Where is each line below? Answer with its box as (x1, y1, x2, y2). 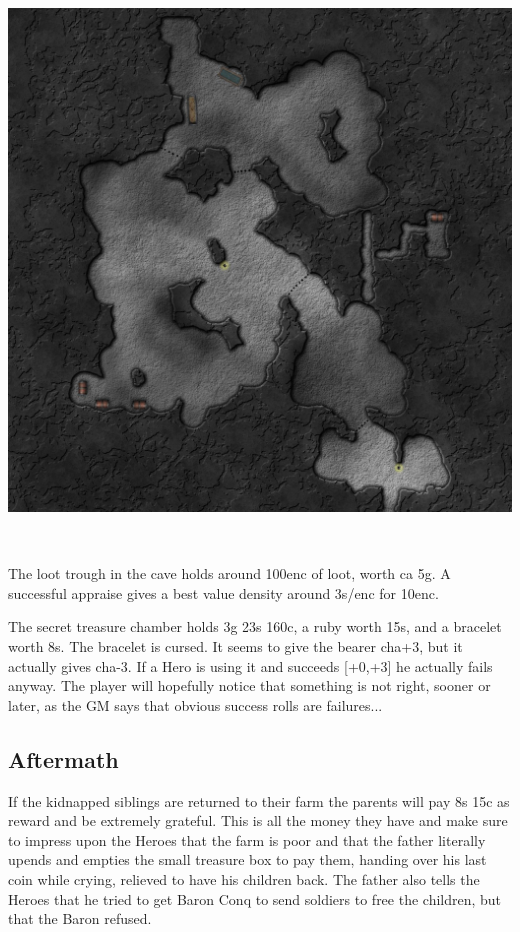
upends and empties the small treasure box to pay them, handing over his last (8, 849, 487, 870)
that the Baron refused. (8, 908, 152, 929)
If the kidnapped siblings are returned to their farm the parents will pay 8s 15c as (8, 790, 510, 811)
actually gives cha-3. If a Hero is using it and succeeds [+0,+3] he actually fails (8, 655, 493, 676)
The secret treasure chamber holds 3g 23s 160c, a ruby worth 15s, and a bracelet (8, 616, 502, 637)
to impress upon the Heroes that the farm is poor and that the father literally (8, 829, 486, 850)
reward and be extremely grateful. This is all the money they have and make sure (8, 810, 508, 831)
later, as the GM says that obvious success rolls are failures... (8, 694, 383, 715)
